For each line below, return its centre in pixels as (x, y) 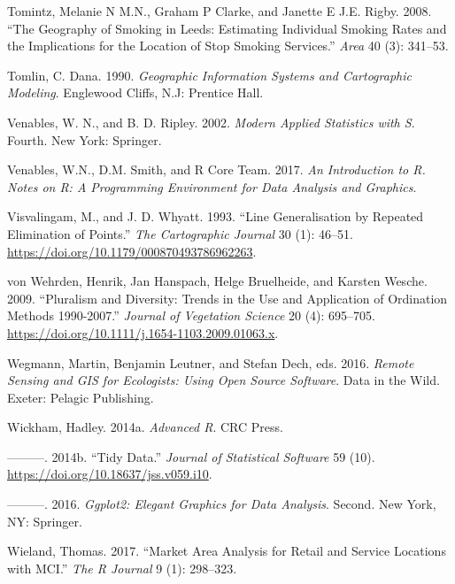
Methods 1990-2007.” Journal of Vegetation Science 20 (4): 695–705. (191, 315)
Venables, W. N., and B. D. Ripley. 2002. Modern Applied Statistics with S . (211, 122)
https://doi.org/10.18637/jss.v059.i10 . (110, 474)
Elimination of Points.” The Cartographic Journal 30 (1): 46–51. (180, 233)
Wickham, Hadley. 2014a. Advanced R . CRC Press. (145, 427)
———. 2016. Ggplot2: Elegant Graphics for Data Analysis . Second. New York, (222, 504)
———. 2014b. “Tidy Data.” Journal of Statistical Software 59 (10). (191, 456)
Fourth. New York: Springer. (85, 139)
